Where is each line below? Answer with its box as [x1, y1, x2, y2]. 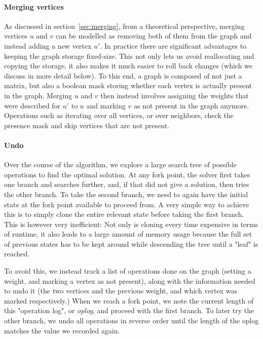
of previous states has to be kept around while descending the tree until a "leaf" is [4, 238, 258, 249]
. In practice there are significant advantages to [100, 40, 247, 51]
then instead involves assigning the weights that [100, 90, 249, 100]
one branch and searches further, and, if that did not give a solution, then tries [4, 179, 249, 190]
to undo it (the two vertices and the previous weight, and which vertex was [4, 285, 237, 296]
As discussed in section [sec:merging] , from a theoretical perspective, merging [4, 20, 245, 31]
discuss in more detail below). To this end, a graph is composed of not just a [4, 70, 242, 81]
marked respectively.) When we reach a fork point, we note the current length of [4, 295, 254, 306]
